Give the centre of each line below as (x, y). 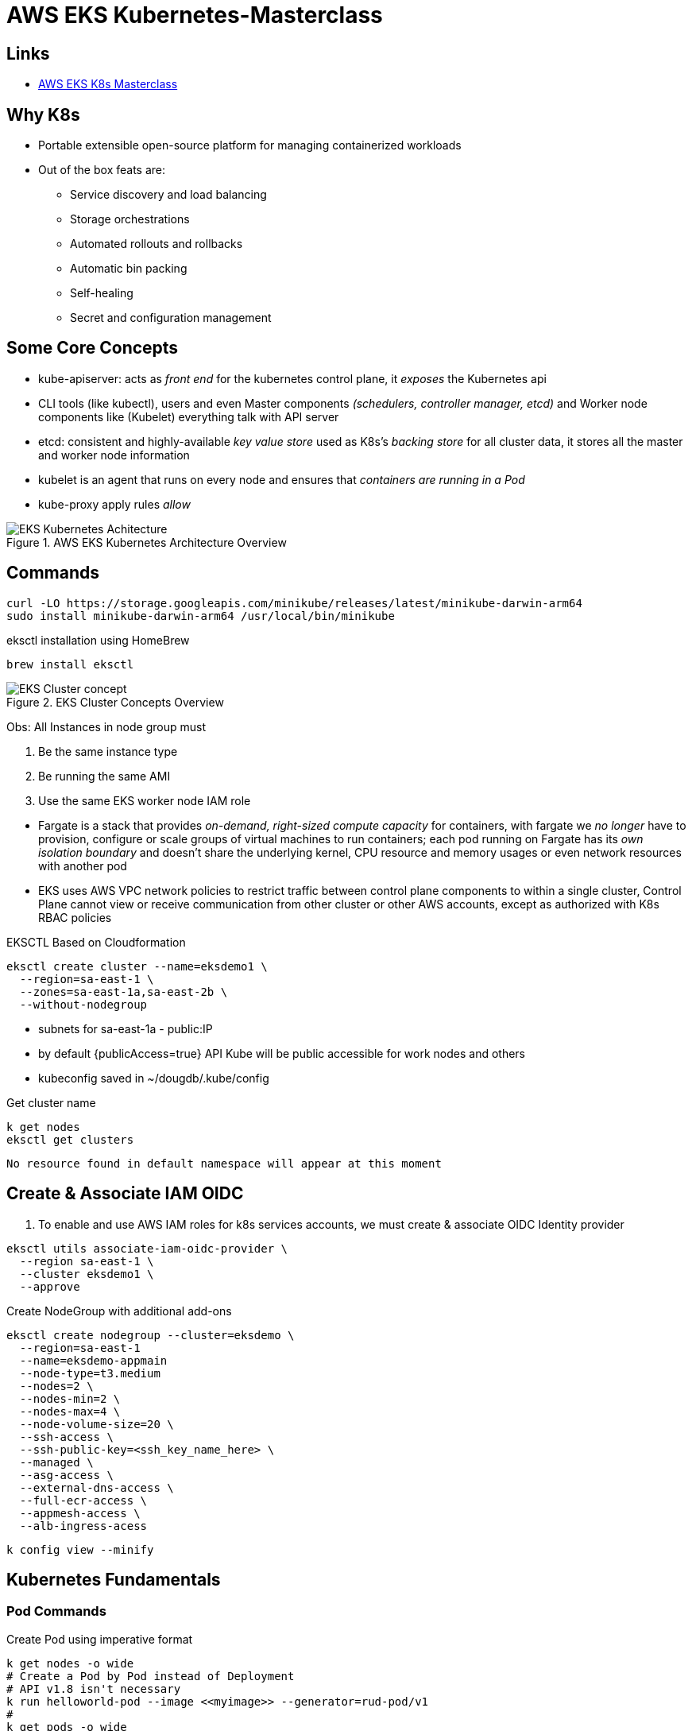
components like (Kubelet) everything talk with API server (189, 416)
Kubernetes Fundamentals (114, 1579)
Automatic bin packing (129, 269)
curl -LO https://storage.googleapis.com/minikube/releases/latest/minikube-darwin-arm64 (294, 603)
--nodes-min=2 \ (70, 1398)
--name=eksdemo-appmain (93, 1360)
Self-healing (102, 293)
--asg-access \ (66, 1475)
